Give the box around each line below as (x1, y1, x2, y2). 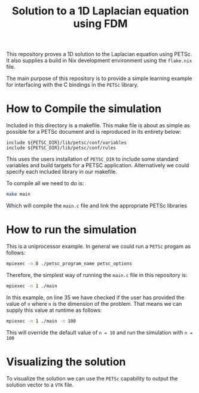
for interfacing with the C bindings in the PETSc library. (6, 81, 139, 88)
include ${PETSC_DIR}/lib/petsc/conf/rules (6, 145, 117, 151)
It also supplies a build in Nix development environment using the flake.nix (6, 57, 192, 64)
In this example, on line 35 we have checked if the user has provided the (6, 294, 185, 301)
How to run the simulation (6, 223, 137, 237)
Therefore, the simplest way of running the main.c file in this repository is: (6, 271, 188, 278)
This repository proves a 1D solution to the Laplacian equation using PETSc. (6, 51, 192, 58)
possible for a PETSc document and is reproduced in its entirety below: (6, 128, 182, 136)
